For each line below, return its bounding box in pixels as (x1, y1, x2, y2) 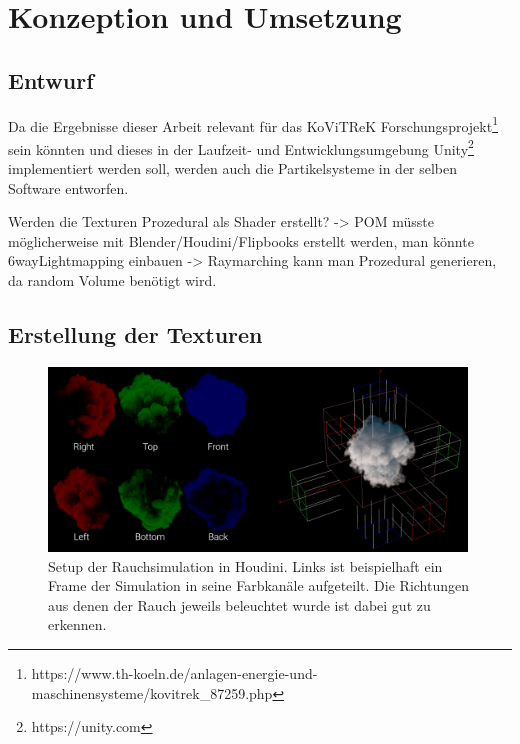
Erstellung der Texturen (8, 319, 263, 350)
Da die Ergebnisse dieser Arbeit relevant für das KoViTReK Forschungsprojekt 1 (8, 112, 498, 136)
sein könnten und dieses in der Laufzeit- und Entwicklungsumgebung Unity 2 (8, 135, 474, 159)
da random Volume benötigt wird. (8, 270, 217, 291)
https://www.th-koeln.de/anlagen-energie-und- (31, 663, 318, 684)
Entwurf (8, 64, 94, 95)
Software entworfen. (8, 177, 129, 198)
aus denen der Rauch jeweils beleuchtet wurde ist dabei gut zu (48, 594, 431, 615)
